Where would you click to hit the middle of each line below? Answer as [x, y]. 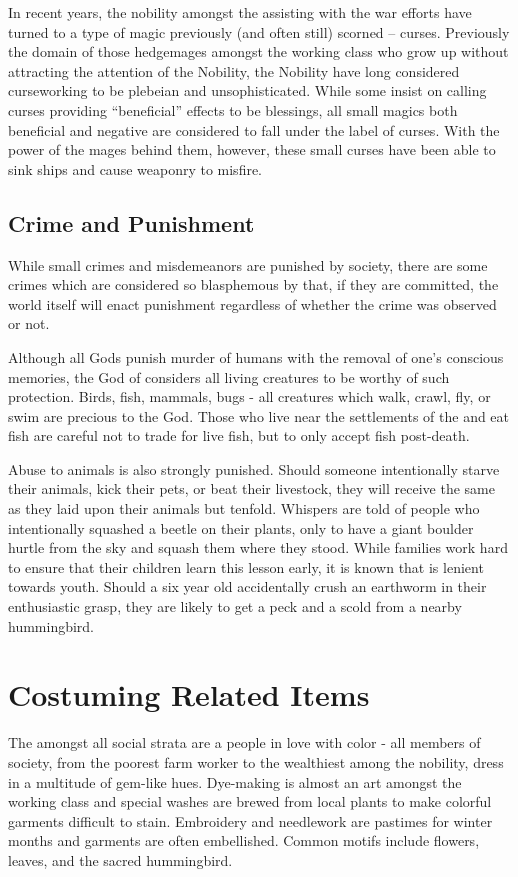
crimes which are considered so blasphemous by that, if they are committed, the [253, 284]
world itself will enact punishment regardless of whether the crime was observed [252, 303]
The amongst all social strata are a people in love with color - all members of [244, 742]
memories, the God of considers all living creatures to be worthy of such [229, 376]
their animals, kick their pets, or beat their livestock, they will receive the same [251, 488]
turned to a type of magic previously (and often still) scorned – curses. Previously [259, 31]
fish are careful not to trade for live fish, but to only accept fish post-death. [239, 435]
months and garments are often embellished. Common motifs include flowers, [244, 840]
